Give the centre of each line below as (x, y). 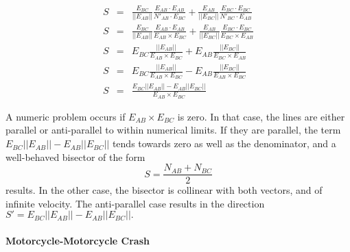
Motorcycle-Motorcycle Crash (78, 241)
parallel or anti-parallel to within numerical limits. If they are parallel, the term (173, 130)
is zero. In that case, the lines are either (261, 116)
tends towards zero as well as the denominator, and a (224, 143)
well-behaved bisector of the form (75, 156)
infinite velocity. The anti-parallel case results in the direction (135, 203)
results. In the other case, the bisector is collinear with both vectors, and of (164, 190)
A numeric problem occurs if (66, 116)
